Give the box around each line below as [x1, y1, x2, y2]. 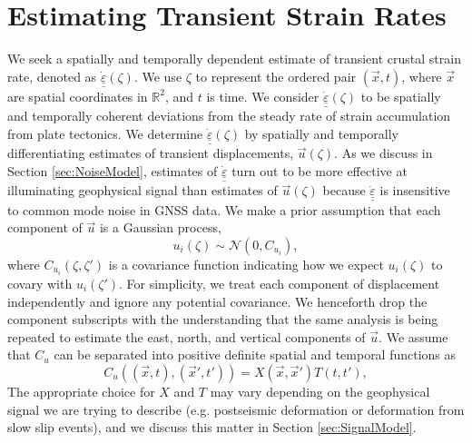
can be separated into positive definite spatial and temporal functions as [54, 345, 457, 364]
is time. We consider [206, 86, 320, 105]
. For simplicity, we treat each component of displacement [119, 273, 440, 292]
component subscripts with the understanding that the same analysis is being [7, 310, 438, 329]
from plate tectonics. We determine [7, 123, 203, 143]
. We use [133, 66, 182, 85]
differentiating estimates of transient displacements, [7, 143, 294, 162]
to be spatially [360, 86, 441, 105]
